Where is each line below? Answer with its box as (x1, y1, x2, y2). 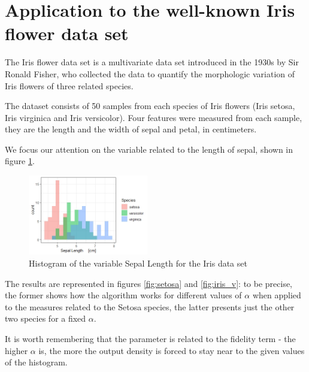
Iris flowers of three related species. (5, 79, 134, 92)
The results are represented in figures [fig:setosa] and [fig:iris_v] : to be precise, (5, 277, 293, 289)
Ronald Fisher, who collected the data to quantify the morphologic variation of (5, 67, 295, 80)
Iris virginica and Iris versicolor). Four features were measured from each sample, (5, 111, 302, 123)
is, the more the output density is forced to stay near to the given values (38, 344, 305, 356)
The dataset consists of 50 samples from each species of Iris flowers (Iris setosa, (5, 99, 295, 112)
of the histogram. (5, 356, 68, 368)
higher (5, 344, 28, 356)
